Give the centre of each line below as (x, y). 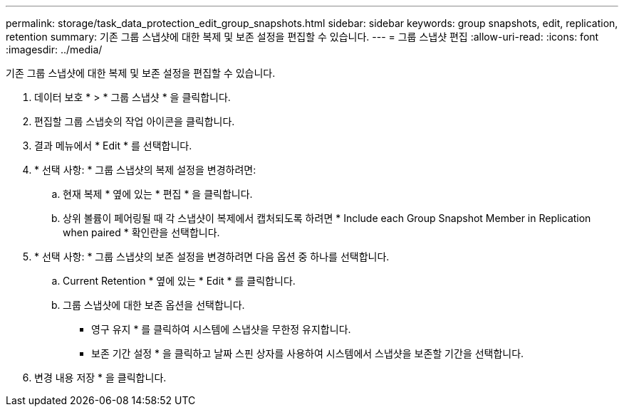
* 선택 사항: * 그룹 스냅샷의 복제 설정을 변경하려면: (145, 170)
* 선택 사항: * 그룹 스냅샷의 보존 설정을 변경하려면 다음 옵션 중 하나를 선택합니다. (212, 257)
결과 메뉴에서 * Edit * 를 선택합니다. (113, 146)
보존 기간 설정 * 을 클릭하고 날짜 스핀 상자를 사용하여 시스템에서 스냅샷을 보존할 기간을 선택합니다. (308, 353)
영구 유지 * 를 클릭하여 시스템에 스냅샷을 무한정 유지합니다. (221, 329)
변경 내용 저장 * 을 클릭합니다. (100, 377)
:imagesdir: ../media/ (54, 49)
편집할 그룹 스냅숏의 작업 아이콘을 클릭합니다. (135, 121)
